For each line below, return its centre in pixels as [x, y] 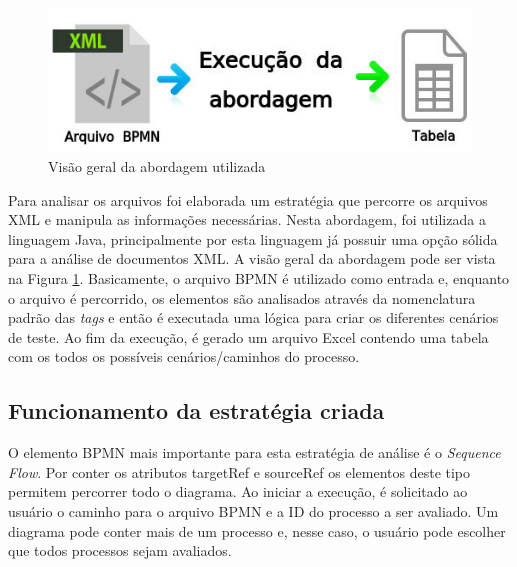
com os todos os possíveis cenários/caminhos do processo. [184, 356]
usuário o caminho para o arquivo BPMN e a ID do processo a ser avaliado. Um [253, 511]
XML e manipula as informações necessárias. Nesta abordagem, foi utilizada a [247, 219]
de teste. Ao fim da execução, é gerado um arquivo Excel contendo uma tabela [248, 336]
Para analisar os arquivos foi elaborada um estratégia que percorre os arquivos [248, 199]
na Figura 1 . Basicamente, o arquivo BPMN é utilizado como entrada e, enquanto [259, 278]
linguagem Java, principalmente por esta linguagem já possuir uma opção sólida [253, 238]
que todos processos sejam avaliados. [120, 550]
